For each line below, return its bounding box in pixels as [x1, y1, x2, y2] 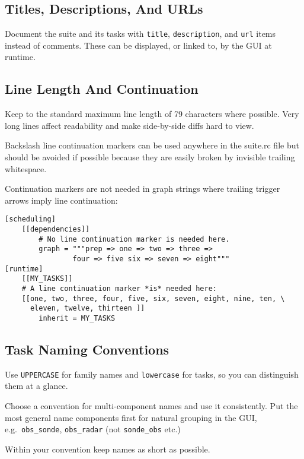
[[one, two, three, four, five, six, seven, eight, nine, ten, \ [21, 294, 285, 303]
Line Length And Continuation [5, 80, 199, 98]
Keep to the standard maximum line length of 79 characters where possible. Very [5, 107, 299, 120]
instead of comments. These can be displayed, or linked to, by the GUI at [5, 39, 272, 51]
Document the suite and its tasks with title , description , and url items [5, 27, 276, 40]
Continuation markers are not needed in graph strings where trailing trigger [5, 182, 280, 195]
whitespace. [5, 162, 47, 175]
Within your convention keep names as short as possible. [5, 442, 210, 455]
